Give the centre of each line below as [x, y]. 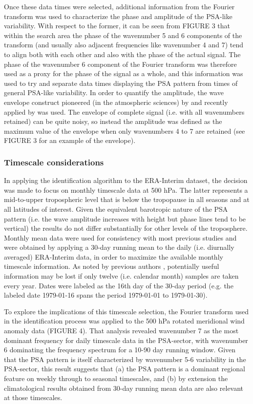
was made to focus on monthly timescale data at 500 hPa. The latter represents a [126, 190]
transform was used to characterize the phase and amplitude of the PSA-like [118, 16]
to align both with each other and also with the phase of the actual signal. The [122, 54]
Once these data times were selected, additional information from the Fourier [119, 6]
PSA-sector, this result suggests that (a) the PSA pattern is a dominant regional [125, 369]
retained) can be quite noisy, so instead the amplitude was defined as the [113, 121]
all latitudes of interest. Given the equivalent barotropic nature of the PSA [116, 209]
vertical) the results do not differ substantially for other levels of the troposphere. [126, 228]
